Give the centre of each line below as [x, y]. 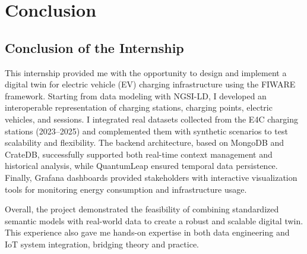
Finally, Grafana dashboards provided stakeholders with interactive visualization [151, 177]
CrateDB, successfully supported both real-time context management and [139, 154]
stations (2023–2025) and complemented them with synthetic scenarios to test [146, 131]
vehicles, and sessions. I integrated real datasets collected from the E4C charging [151, 119]
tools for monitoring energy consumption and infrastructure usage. [126, 189]
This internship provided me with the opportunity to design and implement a [146, 72]
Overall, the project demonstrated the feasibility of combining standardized [142, 209]
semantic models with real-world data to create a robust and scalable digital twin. [154, 220]
